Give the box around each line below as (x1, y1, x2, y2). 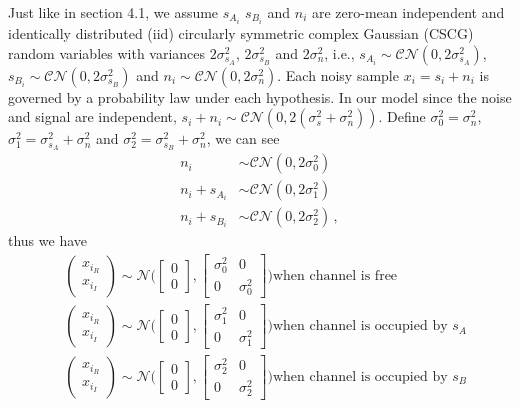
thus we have (8, 230, 88, 251)
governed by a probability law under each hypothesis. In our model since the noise (8, 86, 512, 107)
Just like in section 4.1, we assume (8, 2, 219, 22)
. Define (378, 106, 426, 127)
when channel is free (272, 268, 398, 283)
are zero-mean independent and (312, 2, 505, 22)
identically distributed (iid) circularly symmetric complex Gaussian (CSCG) (8, 23, 474, 44)
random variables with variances (8, 42, 206, 63)
